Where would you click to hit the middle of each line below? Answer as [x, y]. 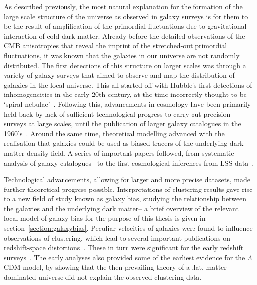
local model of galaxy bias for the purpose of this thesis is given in [105, 218]
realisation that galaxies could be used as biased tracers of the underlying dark [124, 143]
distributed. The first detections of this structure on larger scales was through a [125, 65]
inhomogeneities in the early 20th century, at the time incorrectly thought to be [126, 94]
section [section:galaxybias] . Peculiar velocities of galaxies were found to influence [128, 228]
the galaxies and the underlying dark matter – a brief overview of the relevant [121, 208]
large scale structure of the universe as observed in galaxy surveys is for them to [126, 16]
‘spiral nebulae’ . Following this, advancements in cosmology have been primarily [128, 104]
